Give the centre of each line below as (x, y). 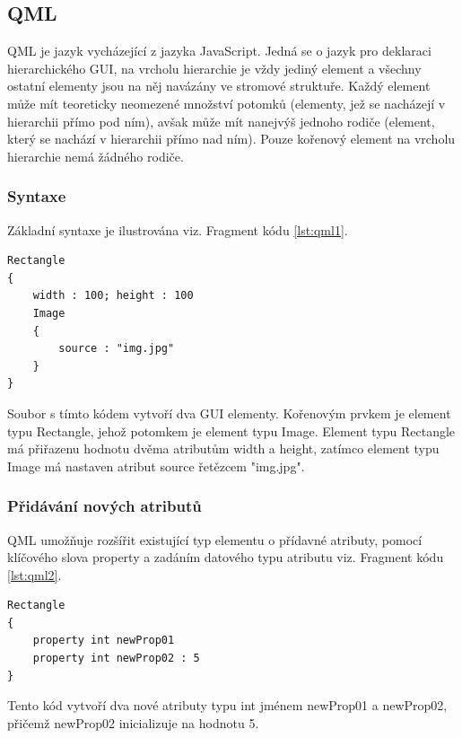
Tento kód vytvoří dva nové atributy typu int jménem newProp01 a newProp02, (227, 705)
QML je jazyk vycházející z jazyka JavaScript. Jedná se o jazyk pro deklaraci (219, 51)
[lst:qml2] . (35, 574)
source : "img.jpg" (117, 349)
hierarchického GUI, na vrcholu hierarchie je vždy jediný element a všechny (214, 68)
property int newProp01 (104, 641)
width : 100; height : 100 (113, 296)
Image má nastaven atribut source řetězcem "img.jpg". (156, 466)
